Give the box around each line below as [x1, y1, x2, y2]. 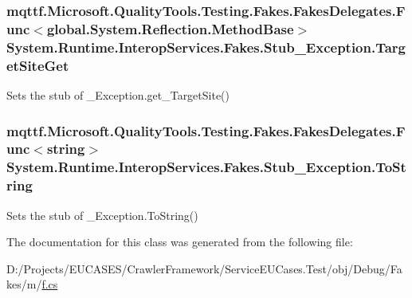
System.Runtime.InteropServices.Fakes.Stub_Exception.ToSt [6, 157, 406, 177]
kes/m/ [6, 276, 42, 292]
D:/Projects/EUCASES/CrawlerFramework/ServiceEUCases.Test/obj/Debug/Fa [6, 260, 402, 276]
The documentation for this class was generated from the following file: [6, 233, 353, 250]
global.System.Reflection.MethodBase [46, 18, 294, 38]
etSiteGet [6, 55, 69, 75]
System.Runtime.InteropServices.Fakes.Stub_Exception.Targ [6, 37, 406, 57]
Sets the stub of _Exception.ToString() [6, 206, 198, 223]
